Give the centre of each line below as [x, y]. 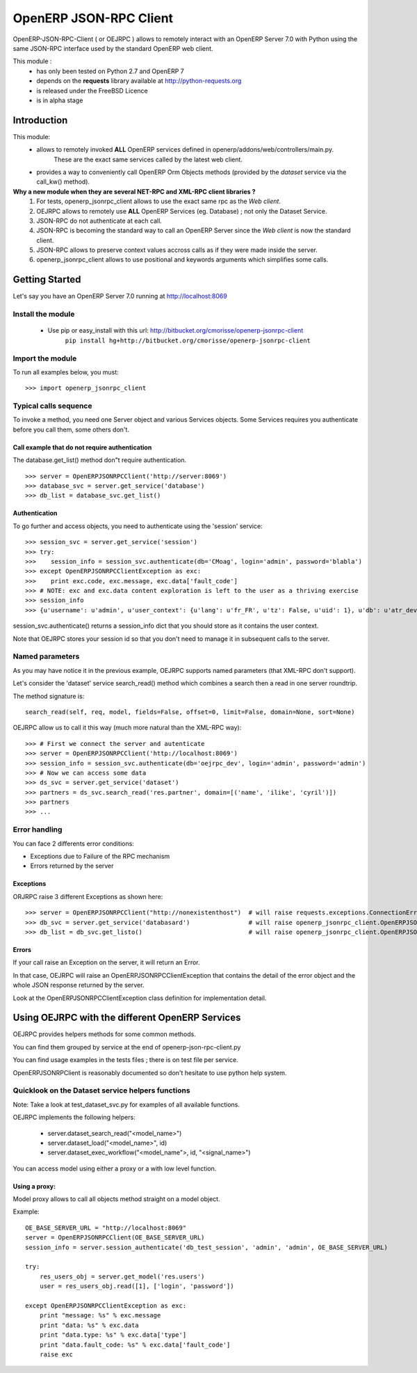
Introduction [40, 120]
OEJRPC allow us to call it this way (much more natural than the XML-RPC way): [127, 728]
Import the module [45, 358]
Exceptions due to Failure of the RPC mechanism [100, 857]
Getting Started [47, 279]
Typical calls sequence [52, 406]
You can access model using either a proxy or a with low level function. [115, 1168]
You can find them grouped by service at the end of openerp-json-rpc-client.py [127, 1047]
